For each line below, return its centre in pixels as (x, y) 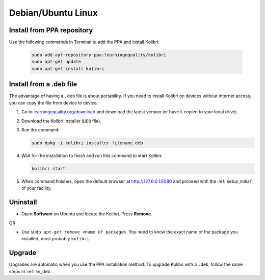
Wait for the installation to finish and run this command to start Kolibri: (92, 155)
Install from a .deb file (43, 84)
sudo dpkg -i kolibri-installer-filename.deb (87, 143)
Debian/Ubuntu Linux (53, 13)
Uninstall (23, 202)
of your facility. (37, 188)
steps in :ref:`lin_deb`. (31, 271)
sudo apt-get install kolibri (68, 68)
